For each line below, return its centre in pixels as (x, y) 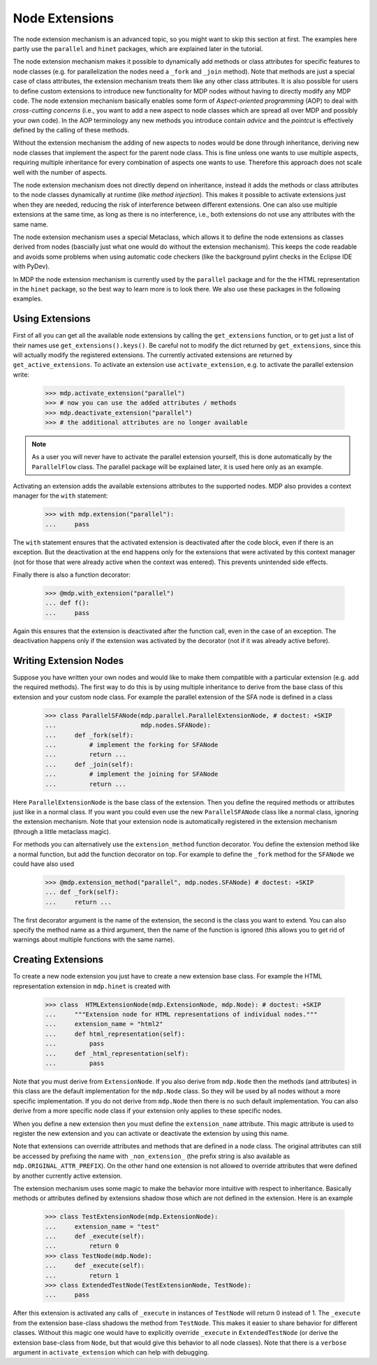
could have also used (44, 864)
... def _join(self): (89, 764)
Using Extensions (52, 319)
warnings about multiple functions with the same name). (94, 939)
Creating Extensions (58, 960)
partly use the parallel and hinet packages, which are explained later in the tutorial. (138, 48)
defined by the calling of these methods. (71, 130)
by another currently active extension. (67, 1176)
